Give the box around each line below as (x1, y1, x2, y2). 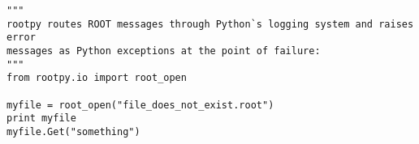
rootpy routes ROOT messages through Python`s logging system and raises (6, 18, 414, 30)
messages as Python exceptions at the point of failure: (6, 44, 321, 57)
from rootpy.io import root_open (6, 72, 187, 84)
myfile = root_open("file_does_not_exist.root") (6, 99, 274, 111)
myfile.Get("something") (6, 125, 140, 138)
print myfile (6, 112, 76, 125)
